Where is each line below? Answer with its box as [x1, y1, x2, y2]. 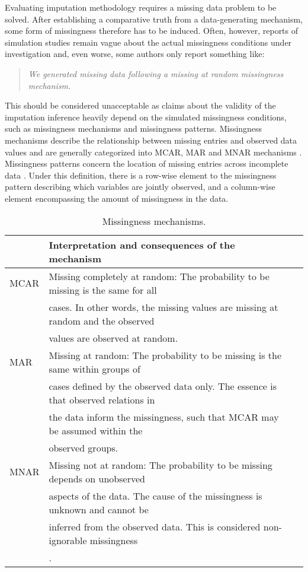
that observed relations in [49, 392, 155, 406]
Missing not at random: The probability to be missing [49, 457, 272, 472]
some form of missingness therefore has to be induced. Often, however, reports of [5, 24, 299, 37]
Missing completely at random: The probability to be [49, 269, 269, 283]
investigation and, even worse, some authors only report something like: [5, 47, 265, 60]
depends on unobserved [49, 471, 145, 485]
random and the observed [49, 313, 155, 328]
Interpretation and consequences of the [49, 237, 235, 252]
